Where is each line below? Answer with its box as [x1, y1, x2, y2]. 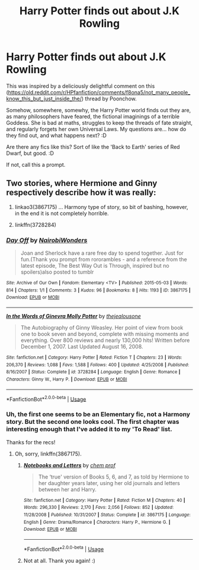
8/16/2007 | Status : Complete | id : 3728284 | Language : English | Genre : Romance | [6, 369, 181, 375]
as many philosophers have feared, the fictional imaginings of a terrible [6, 113, 179, 120]
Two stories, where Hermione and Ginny [6, 178, 158, 188]
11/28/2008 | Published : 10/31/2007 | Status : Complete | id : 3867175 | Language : [23, 512, 191, 518]
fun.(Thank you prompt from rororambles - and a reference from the [20, 256, 188, 263]
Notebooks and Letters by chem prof [23, 461, 115, 468]
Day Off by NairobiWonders [6, 236, 88, 244]
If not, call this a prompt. [6, 161, 66, 168]
